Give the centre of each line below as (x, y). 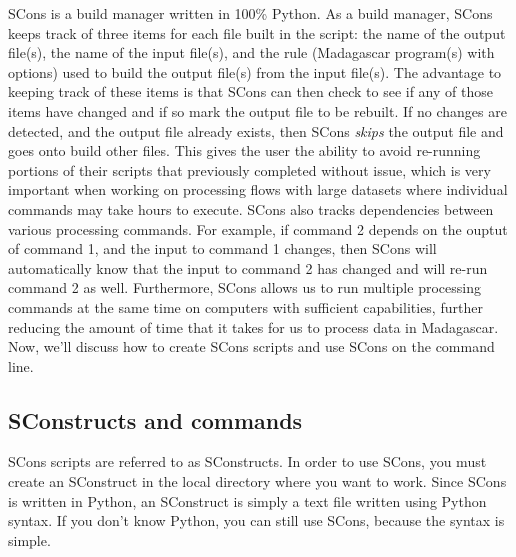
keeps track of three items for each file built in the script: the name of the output (257, 32)
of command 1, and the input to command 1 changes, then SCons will (222, 248)
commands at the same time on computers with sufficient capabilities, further (245, 306)
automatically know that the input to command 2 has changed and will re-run (248, 267)
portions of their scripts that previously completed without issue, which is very (249, 169)
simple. (29, 539)
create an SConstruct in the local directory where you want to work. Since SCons (257, 481)
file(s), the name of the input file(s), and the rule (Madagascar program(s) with (251, 52)
